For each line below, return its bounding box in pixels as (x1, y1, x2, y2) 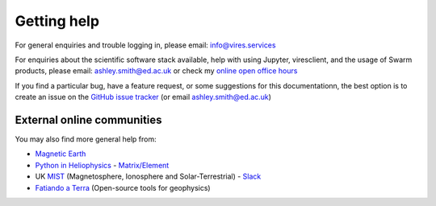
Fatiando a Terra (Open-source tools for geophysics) (35, 183, 211, 192)
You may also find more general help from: (15, 134, 157, 144)
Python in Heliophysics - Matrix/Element (35, 160, 170, 170)
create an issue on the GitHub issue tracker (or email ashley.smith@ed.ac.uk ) (15, 93, 272, 102)
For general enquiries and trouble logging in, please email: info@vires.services (15, 40, 276, 50)
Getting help (15, 12, 100, 30)
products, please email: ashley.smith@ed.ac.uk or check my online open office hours (15, 66, 298, 76)
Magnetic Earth (35, 149, 86, 159)
